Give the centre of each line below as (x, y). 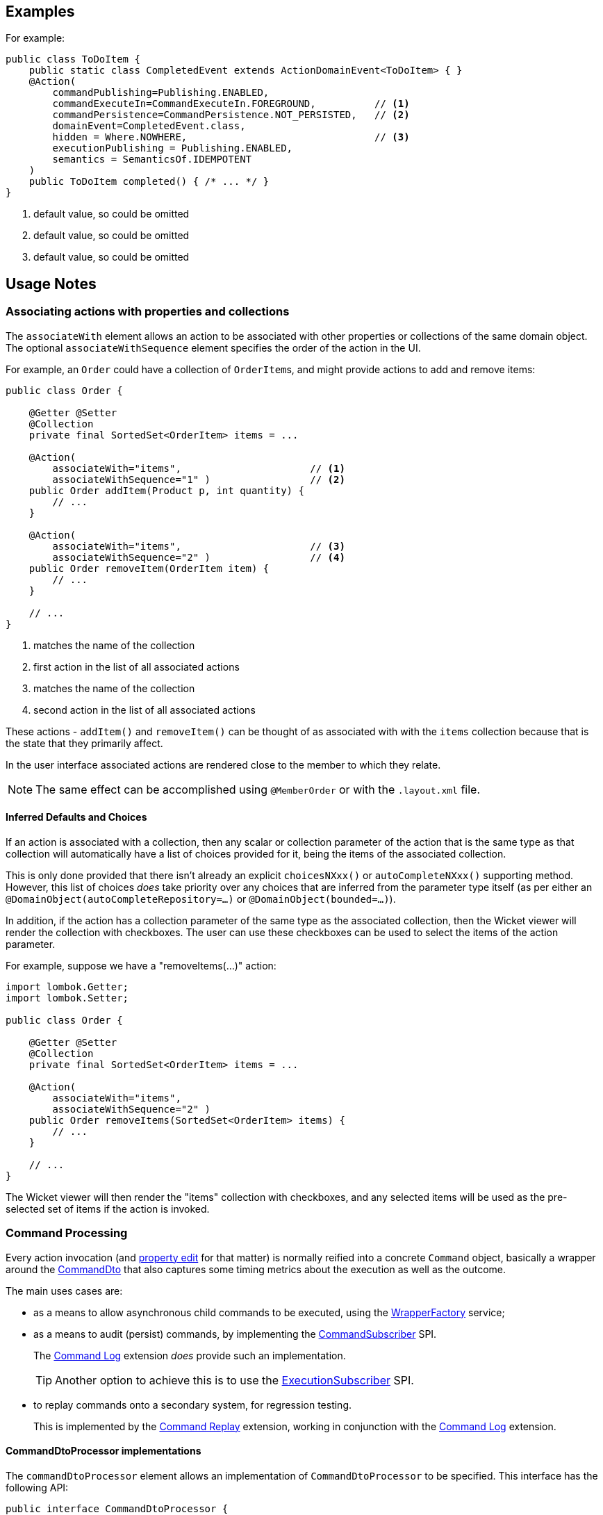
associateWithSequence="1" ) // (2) (199, 479)
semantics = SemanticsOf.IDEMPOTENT (152, 159)
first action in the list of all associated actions (137, 666)
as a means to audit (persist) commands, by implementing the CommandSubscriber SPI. (235, 1334)
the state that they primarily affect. (84, 743)
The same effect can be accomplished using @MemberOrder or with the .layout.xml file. (258, 789)
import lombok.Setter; (67, 998)
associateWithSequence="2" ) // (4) (199, 557)
